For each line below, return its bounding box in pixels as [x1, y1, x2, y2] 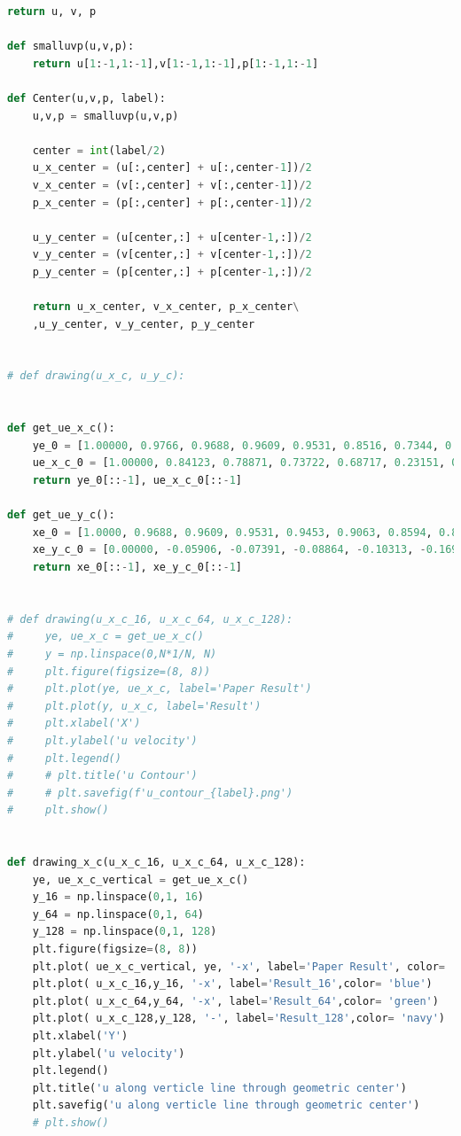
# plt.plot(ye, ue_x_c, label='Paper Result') [7, 682, 312, 696]
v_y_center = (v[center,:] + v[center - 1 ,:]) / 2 [32, 248, 312, 261]
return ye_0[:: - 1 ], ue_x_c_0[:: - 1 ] [32, 474, 242, 487]
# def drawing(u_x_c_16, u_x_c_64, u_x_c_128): [7, 612, 293, 626]
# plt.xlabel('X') [7, 717, 141, 730]
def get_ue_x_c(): [7, 422, 115, 435]
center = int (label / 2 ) [32, 144, 167, 157]
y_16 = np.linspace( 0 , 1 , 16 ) [32, 891, 205, 904]
